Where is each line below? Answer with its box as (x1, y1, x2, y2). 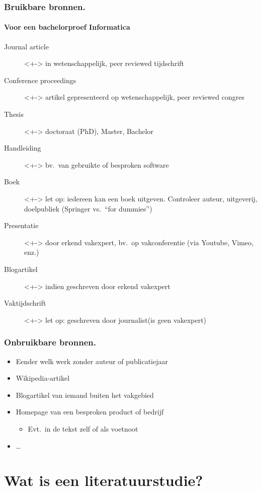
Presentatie (4, 220, 39, 231)
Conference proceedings (4, 75, 76, 85)
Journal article (4, 41, 49, 51)
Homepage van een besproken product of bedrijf (16, 406, 164, 417)
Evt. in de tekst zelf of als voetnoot (28, 423, 138, 434)
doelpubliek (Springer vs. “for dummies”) (24, 203, 152, 214)
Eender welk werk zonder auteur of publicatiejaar (16, 356, 168, 366)
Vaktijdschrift (4, 298, 46, 308)
